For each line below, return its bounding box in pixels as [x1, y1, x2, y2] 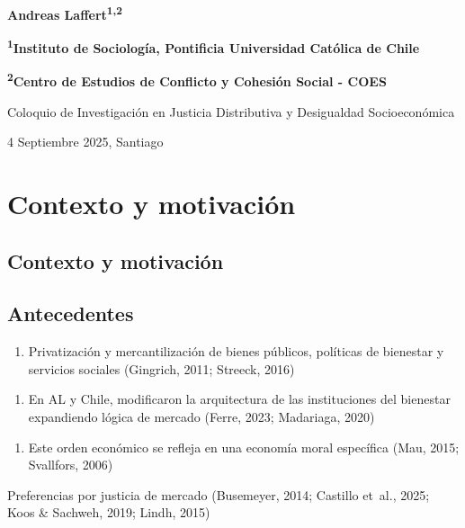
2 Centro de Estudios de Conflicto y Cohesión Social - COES [7, 69, 387, 91]
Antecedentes [7, 300, 134, 327]
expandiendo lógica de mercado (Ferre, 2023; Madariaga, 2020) [28, 407, 375, 426]
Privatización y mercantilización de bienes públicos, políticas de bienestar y [28, 342, 444, 361]
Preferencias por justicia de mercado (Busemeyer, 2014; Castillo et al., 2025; [7, 485, 430, 504]
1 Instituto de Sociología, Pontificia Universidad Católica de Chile [7, 36, 420, 57]
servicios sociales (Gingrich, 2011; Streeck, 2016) [28, 359, 295, 378]
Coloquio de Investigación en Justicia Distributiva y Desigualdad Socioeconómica [7, 102, 455, 121]
